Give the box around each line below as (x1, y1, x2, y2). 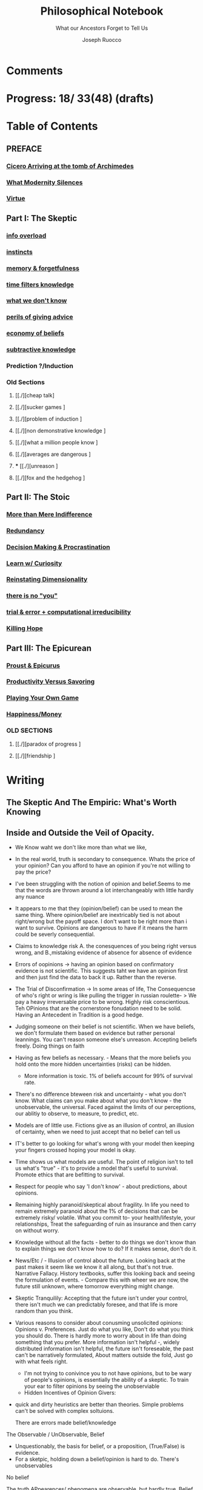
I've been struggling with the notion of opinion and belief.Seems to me (15, 880, 191, 887)
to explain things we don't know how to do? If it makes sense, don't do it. (15, 1245, 198, 1252)
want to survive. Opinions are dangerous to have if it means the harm (15, 924, 188, 931)
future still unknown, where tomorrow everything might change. (15, 1282, 175, 1289)
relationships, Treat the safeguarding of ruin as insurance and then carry (15, 1220, 196, 1227)
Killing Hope (6, 624, 44, 633)
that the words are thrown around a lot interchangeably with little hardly (15, 886, 194, 894)
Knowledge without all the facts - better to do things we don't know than (15, 1238, 196, 1246)
